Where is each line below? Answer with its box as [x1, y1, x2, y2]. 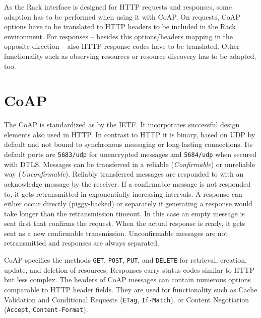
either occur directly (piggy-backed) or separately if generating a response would [4, 198, 252, 209]
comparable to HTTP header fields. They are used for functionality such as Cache [4, 284, 257, 294]
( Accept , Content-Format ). [4, 304, 88, 314]
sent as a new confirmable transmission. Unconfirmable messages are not [4, 227, 228, 238]
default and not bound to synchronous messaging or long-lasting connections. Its [4, 139, 253, 149]
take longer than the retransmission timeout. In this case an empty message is [4, 208, 245, 218]
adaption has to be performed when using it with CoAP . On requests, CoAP [4, 11, 240, 22]
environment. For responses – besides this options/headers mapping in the [4, 31, 233, 41]
